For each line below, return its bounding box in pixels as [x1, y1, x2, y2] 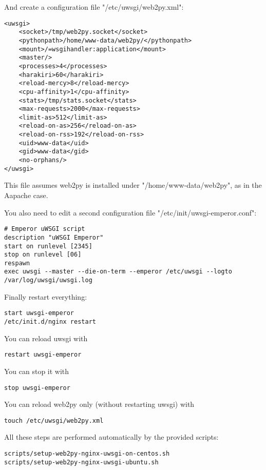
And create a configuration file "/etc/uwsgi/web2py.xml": [4, 2, 184, 12]
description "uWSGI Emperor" [4, 233, 104, 241]
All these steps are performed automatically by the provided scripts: [4, 432, 219, 442]
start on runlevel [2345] [4, 242, 92, 250]
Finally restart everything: [4, 291, 87, 302]
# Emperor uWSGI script [4, 225, 85, 233]
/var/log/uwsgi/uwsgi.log [4, 277, 92, 284]
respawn [4, 259, 30, 267]
